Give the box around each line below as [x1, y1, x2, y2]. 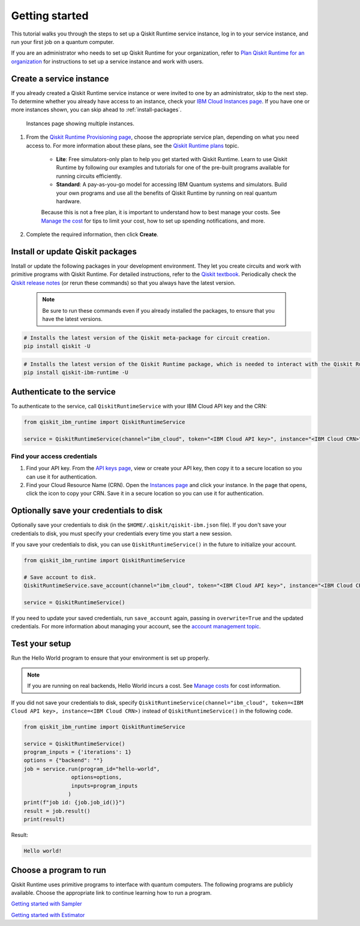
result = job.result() [23, 808, 91, 814]
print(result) [23, 816, 65, 823]
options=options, [71, 774, 122, 781]
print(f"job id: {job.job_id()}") [23, 799, 125, 806]
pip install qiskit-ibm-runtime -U [23, 369, 128, 376]
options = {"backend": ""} [23, 757, 103, 764]
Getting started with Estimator [11, 911, 85, 918]
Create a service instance [11, 73, 109, 84]
